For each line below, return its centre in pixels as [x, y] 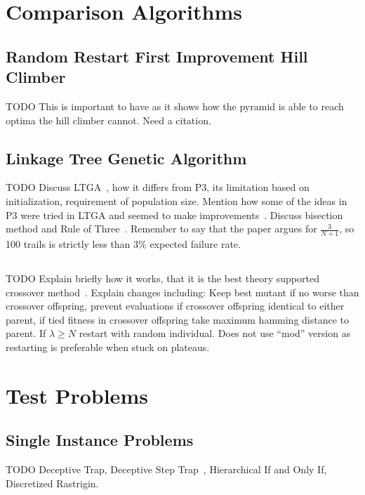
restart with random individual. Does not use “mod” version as [215, 333]
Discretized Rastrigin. [52, 483]
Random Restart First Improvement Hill [157, 56]
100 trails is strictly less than [68, 243]
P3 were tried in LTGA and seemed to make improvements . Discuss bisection [174, 214]
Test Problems [77, 395]
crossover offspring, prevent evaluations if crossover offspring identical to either [175, 306]
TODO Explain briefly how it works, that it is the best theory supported [162, 278]
